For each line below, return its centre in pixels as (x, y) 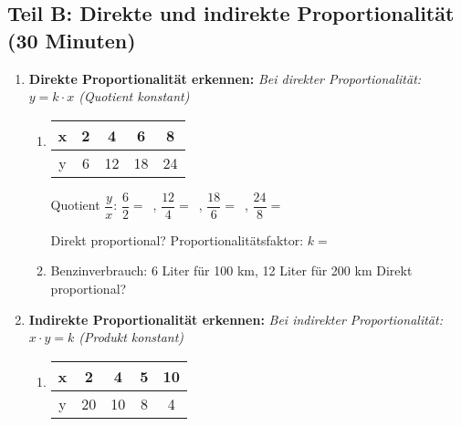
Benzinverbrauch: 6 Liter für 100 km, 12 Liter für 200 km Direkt (231, 270)
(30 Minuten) (72, 40)
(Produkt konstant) (131, 337)
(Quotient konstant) (134, 96)
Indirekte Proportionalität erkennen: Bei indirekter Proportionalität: (236, 319)
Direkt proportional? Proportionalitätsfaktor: (177, 239)
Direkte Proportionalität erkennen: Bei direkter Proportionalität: (225, 78)
